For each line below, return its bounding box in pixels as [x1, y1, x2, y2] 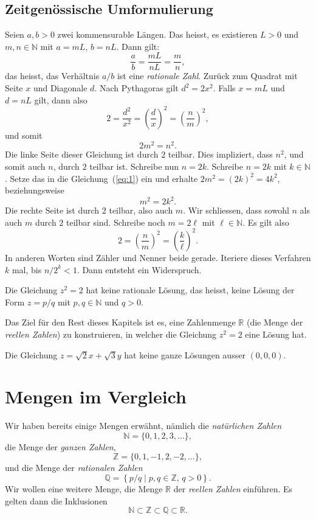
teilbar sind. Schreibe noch [66, 215, 165, 228]
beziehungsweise [5, 184, 64, 197]
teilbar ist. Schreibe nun [89, 160, 179, 172]
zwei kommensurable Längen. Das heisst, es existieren [57, 28, 258, 41]
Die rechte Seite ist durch [5, 204, 100, 217]
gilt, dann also [34, 93, 88, 106]
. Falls [213, 82, 236, 94]
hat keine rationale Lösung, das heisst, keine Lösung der [86, 284, 295, 296]
